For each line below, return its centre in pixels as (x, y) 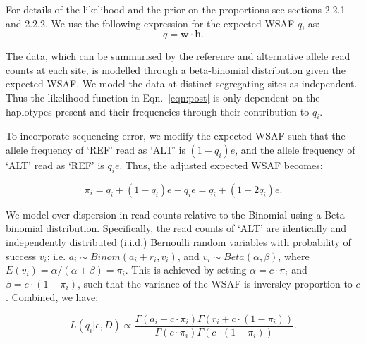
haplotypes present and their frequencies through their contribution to (158, 111)
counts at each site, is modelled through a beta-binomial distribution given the (176, 69)
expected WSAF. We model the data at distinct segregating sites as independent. (182, 84)
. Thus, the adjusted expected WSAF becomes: (221, 165)
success (21, 256)
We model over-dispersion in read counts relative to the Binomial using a (164, 214)
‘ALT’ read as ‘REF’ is (55, 165)
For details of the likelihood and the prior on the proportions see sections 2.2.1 (176, 9)
